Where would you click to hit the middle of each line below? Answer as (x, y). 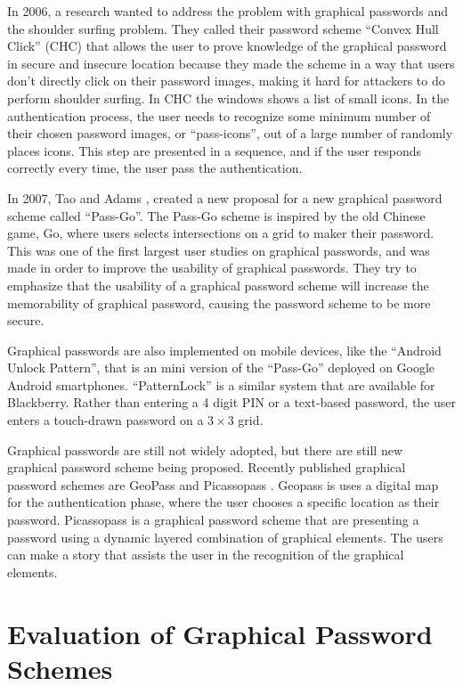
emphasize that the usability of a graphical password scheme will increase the (218, 285)
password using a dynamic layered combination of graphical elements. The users (225, 537)
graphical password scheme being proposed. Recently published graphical (207, 467)
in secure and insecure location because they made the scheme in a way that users (231, 63)
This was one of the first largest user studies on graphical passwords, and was (219, 250)
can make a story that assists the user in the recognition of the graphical (206, 555)
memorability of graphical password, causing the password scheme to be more (219, 302)
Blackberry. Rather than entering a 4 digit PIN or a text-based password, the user (231, 402)
